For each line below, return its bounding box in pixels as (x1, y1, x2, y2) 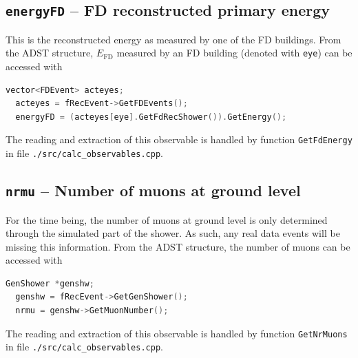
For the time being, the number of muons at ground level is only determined (6, 212, 328, 227)
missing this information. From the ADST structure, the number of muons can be (6, 239, 350, 253)
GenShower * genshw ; (6, 278, 94, 288)
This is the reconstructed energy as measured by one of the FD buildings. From (6, 32, 341, 46)
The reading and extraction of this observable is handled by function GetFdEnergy (6, 132, 352, 147)
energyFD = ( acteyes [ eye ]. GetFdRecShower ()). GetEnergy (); (15, 112, 287, 122)
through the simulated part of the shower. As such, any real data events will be (6, 226, 340, 240)
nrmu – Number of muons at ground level (6, 180, 301, 201)
